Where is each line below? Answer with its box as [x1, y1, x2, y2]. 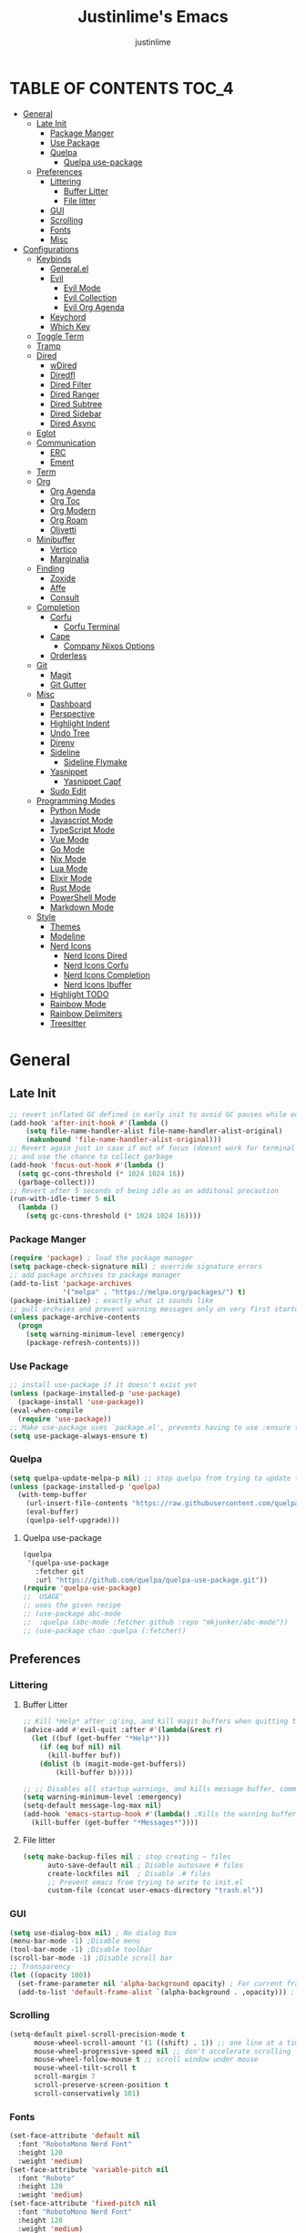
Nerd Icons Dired [63, 950, 127, 961]
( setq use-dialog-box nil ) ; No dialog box [9, 1928, 178, 1937]
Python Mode [49, 804, 101, 816]
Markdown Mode [49, 902, 114, 913]
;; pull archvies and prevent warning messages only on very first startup [9, 1304, 303, 1313]
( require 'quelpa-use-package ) [22, 1584, 142, 1593]
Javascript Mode [49, 814, 114, 825]
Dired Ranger [49, 389, 100, 400]
